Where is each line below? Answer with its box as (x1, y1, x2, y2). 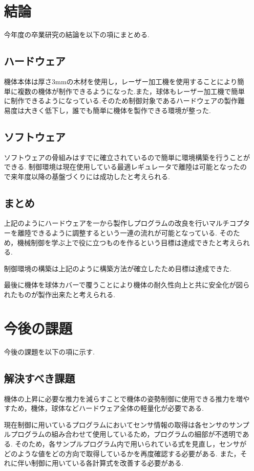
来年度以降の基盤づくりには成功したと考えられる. (10, 171, 170, 181)
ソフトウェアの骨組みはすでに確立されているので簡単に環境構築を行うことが (4, 152, 250, 162)
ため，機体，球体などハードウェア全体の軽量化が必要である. (10, 403, 204, 413)
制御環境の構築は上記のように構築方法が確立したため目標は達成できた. (4, 263, 232, 273)
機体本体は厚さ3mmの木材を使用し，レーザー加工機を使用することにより (4, 76, 237, 86)
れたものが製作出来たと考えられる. (4, 289, 115, 300)
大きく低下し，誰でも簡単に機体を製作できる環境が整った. (24, 105, 211, 115)
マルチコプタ (209, 218, 250, 228)
